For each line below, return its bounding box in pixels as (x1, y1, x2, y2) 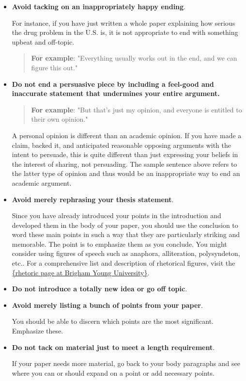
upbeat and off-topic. (12, 36, 75, 47)
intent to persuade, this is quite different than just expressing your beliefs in (12, 149, 238, 159)
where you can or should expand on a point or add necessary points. (12, 367, 215, 378)
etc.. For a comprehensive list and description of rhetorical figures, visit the (12, 258, 235, 268)
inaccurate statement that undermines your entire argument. (12, 88, 220, 98)
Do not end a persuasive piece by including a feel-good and (12, 79, 214, 89)
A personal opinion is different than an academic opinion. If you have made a (12, 130, 242, 140)
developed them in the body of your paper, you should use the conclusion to (12, 220, 238, 230)
